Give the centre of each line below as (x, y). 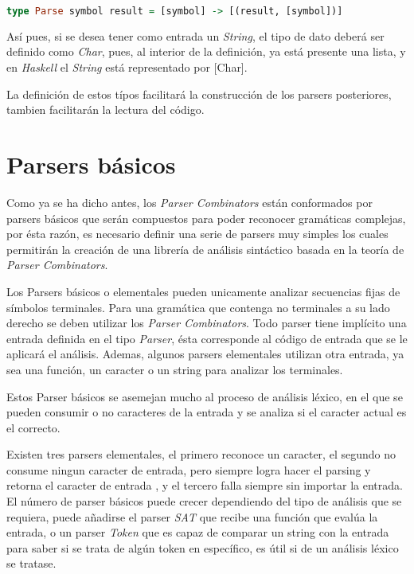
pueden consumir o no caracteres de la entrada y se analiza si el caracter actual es (207, 412)
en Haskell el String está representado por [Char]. (127, 67)
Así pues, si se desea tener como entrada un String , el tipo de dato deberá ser (195, 35)
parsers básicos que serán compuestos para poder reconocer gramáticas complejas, (206, 218)
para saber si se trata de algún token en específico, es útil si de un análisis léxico (203, 547)
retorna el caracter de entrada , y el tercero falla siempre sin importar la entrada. (205, 485)
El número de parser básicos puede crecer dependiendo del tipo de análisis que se (204, 501)
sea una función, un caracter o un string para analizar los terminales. (175, 369)
